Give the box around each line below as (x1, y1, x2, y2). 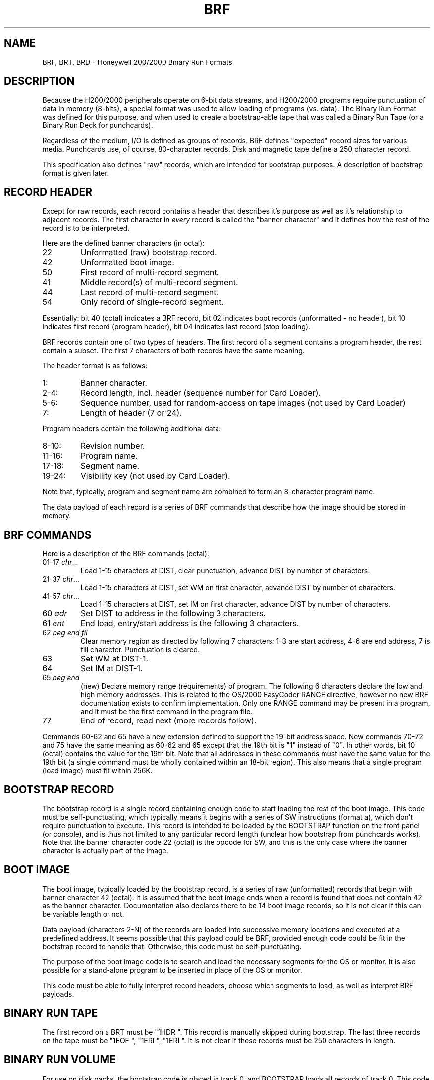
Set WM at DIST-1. (80, 654, 149, 664)
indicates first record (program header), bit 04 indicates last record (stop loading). (42, 322, 311, 331)
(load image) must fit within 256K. (42, 766, 153, 775)
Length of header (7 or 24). (80, 408, 182, 418)
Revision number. (80, 441, 145, 451)
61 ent (42, 618, 65, 629)
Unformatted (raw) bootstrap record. (80, 247, 217, 258)
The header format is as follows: (42, 361, 148, 370)
